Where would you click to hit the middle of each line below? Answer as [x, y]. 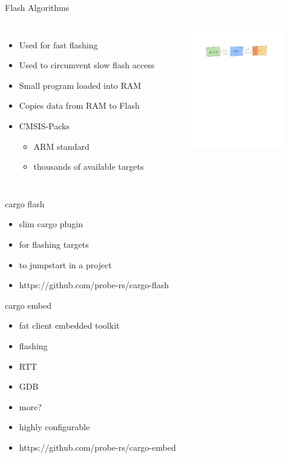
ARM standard [61, 146]
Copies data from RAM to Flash [79, 105]
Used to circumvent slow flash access [87, 65]
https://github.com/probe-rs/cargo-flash [94, 285]
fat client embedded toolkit [69, 325]
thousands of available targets [89, 166]
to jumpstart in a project [65, 264]
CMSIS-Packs [44, 125]
